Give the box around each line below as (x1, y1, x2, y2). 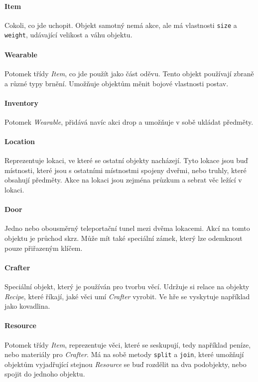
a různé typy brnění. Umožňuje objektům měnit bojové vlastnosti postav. (4, 78, 229, 88)
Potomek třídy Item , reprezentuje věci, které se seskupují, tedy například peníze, (4, 339, 251, 350)
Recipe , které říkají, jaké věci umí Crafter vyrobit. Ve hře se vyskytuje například (4, 291, 250, 301)
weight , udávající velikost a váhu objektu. (4, 29, 132, 40)
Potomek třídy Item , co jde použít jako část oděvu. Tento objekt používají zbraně (4, 68, 254, 78)
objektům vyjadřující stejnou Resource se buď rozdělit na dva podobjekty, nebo (4, 359, 247, 369)
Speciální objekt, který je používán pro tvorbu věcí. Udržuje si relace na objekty (4, 281, 250, 292)
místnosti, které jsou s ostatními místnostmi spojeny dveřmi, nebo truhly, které (4, 165, 247, 175)
